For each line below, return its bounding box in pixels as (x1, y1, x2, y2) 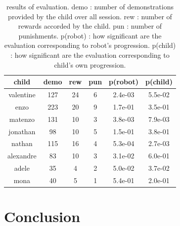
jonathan (8, 126, 36, 136)
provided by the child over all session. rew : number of (8, 11, 172, 21)
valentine (8, 89, 36, 99)
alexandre (7, 151, 37, 161)
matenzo (9, 113, 35, 124)
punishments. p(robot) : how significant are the (18, 30, 162, 40)
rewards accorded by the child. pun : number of (18, 21, 162, 31)
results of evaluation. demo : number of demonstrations (6, 1, 174, 11)
